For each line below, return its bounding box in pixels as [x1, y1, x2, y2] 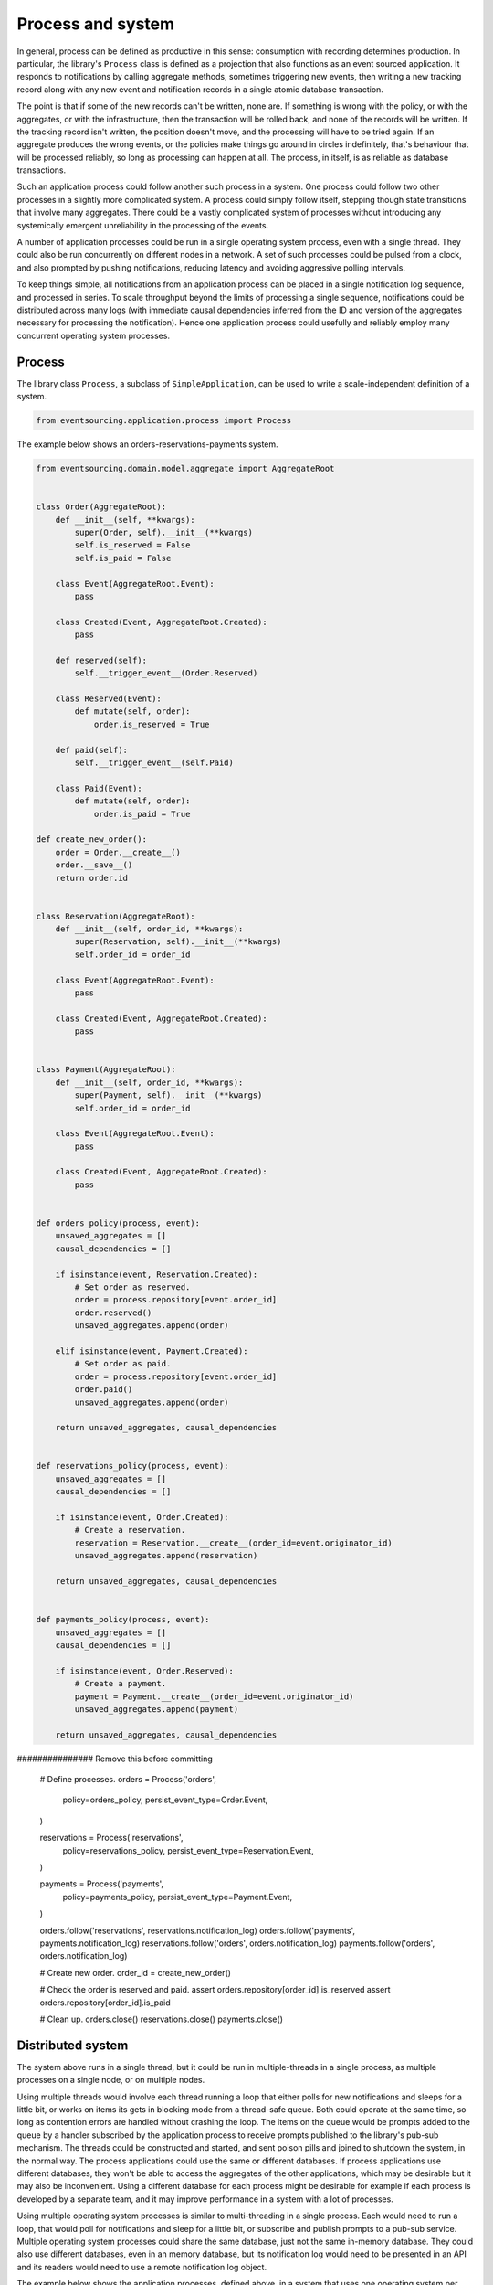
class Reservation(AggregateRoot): [36, 910, 195, 921]
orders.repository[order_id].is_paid [39, 1997, 171, 2008]
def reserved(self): [55, 654, 148, 665]
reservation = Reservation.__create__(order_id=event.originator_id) [74, 1537, 393, 1548]
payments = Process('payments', [39, 1878, 164, 1889]
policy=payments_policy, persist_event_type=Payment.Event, [62, 1891, 292, 1902]
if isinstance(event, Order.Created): [55, 1513, 229, 1523]
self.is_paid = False [74, 553, 172, 563]
